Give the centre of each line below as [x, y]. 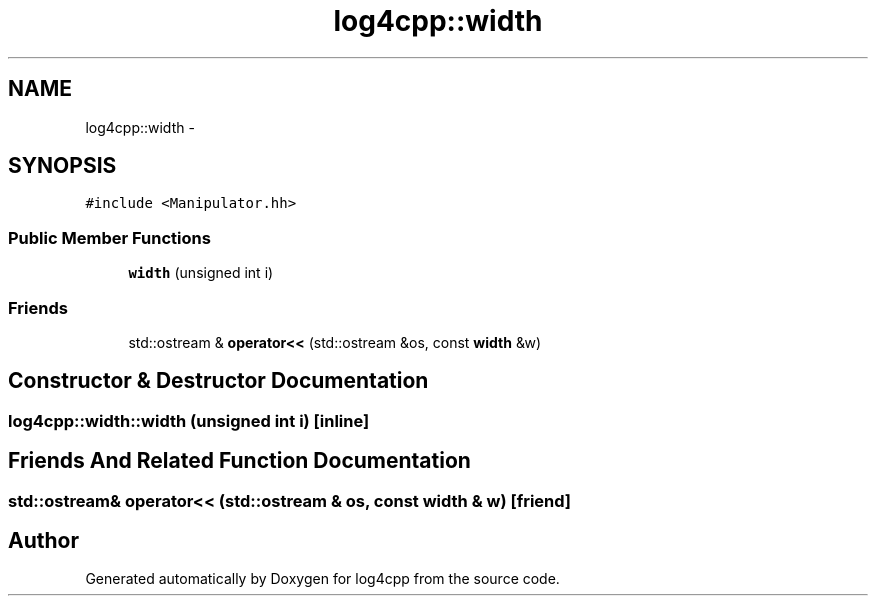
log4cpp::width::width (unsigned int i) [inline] [189, 420]
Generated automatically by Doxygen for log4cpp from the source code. [322, 579]
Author [43, 541]
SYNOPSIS [62, 166]
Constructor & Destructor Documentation [218, 381]
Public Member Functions [109, 237]
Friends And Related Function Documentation [239, 461]
